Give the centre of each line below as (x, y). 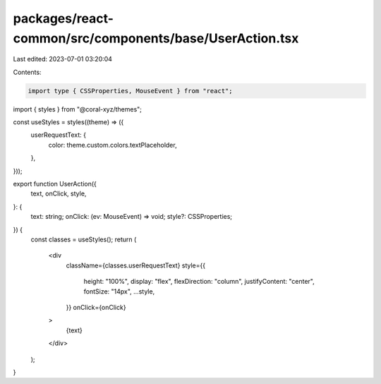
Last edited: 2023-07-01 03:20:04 (63, 59)
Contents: (27, 72)
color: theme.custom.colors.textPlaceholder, (113, 145)
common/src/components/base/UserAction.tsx (156, 38)
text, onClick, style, (59, 193)
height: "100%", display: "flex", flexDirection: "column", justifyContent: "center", (199, 282)
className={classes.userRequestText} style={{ (136, 265)
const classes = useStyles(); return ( (84, 239)
